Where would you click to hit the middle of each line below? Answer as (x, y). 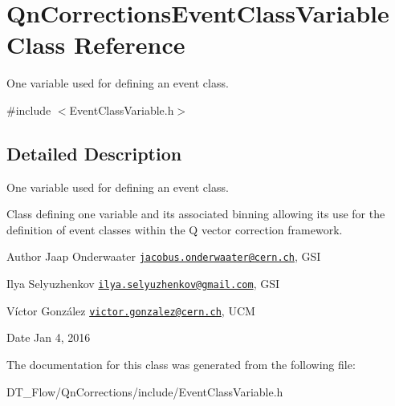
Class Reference (96, 45)
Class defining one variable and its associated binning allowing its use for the (196, 214)
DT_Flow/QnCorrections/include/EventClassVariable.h (145, 391)
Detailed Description (94, 153)
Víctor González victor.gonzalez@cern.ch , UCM (131, 310)
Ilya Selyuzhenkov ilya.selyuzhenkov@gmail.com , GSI (143, 284)
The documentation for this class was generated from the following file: (181, 365)
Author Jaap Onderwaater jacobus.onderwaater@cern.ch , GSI (164, 256)
